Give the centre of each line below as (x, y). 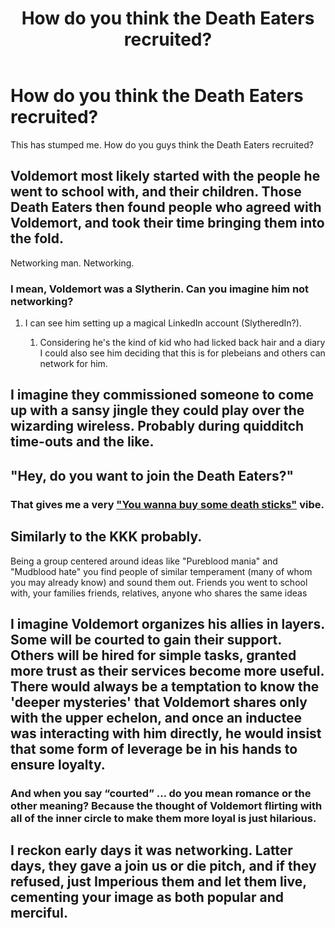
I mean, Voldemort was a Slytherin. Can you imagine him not (160, 289)
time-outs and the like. (82, 442)
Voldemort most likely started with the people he (165, 176)
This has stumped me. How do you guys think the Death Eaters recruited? (162, 144)
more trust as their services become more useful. (167, 670)
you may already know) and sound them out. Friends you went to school (159, 582)
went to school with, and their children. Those (156, 192)
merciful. (39, 913)
